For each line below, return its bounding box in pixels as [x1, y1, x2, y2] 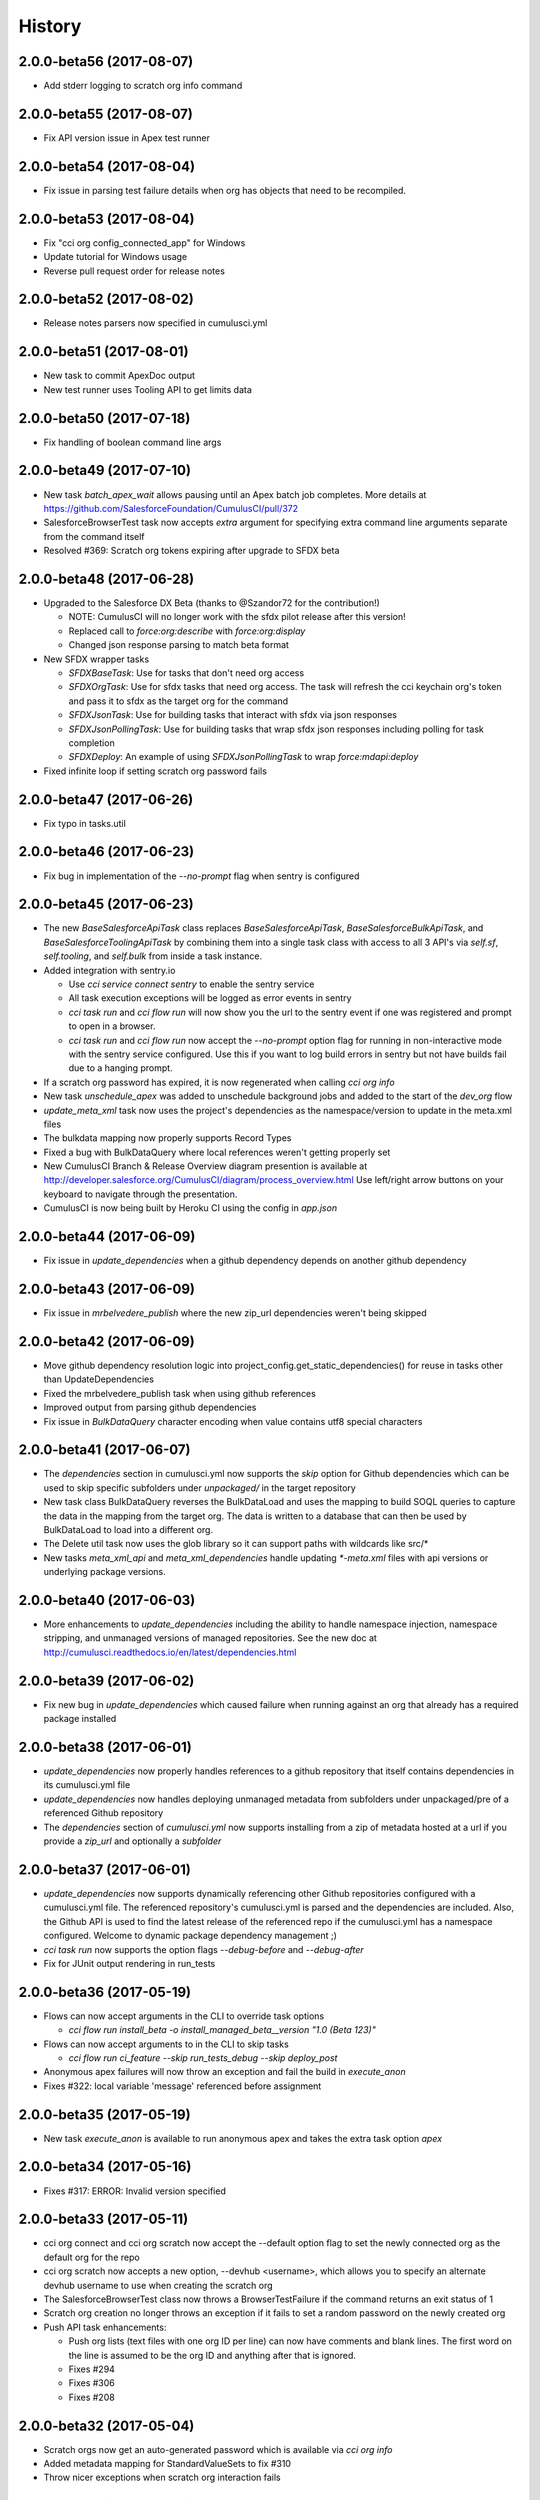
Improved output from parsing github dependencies [43, 1401, 257, 1414]
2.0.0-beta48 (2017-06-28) [18, 570, 195, 587]
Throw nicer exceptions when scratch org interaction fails [43, 2471, 281, 2484]
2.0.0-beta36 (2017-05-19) [18, 1983, 192, 2000]
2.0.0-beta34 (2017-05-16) [18, 2158, 192, 2175]
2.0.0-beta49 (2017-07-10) [18, 462, 192, 479]
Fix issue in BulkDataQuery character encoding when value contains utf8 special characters [43, 1415, 423, 1427]
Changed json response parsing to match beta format [68, 639, 290, 651]
